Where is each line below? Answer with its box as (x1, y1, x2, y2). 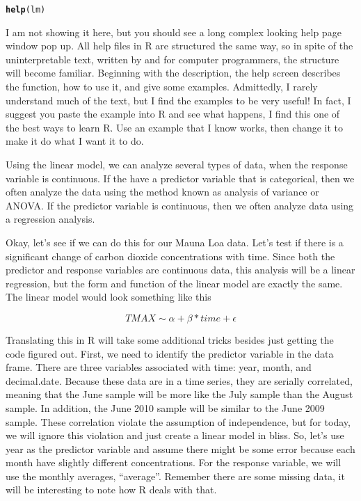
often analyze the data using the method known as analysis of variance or (6, 184, 319, 199)
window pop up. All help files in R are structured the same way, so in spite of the (6, 38, 353, 53)
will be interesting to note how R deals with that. (6, 482, 217, 497)
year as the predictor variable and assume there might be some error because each (6, 441, 355, 456)
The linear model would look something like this (6, 289, 211, 304)
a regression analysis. (6, 212, 95, 226)
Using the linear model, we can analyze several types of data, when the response (6, 157, 348, 171)
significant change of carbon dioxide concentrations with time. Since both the (6, 248, 335, 263)
